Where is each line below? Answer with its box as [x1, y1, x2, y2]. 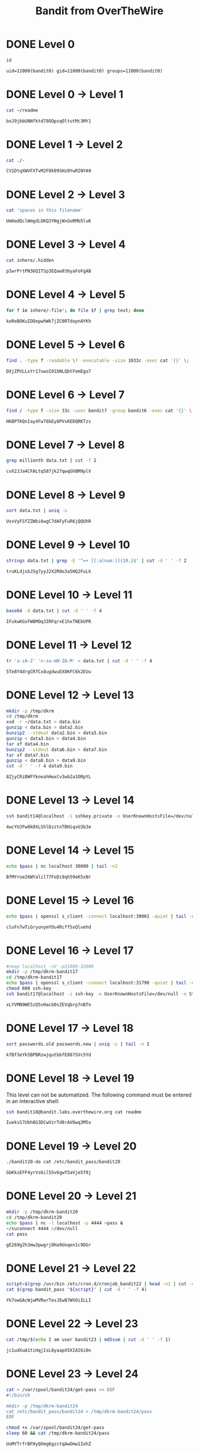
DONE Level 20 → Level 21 [6, 1189, 137, 1203]
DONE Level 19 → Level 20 [6, 1139, 137, 1153]
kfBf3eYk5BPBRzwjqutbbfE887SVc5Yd [6, 1051, 92, 1058]
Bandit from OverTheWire [35, 4, 164, 18]
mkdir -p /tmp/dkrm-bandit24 [6, 1403, 78, 1409]
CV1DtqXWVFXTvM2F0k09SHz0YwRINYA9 [6, 168, 92, 174]
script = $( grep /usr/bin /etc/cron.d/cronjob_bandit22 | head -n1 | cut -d [6, 1281, 195, 1287]
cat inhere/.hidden [6, 257, 54, 264]
